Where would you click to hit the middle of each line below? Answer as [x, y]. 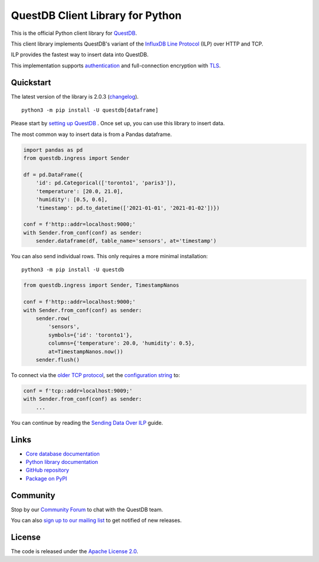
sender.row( [53, 318]
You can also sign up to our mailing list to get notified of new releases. [96, 521]
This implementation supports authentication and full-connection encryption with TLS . [116, 66]
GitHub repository [47, 470]
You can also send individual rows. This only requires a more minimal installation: [109, 256]
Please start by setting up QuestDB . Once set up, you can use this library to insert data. [118, 124]
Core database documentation [63, 454]
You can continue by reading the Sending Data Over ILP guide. [87, 423]
